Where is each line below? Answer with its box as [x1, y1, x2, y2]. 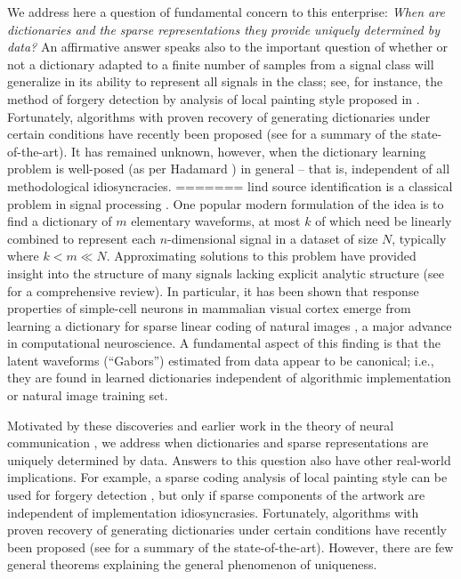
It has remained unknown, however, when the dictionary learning [70, 141, 426, 160]
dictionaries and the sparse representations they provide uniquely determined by [7, 20, 440, 38]
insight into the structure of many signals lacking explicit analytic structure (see [7, 263, 445, 282]
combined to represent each [7, 229, 156, 247]
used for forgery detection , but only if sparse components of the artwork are [7, 486, 425, 504]
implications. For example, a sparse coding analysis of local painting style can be [7, 468, 448, 487]
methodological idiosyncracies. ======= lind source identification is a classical [7, 176, 453, 195]
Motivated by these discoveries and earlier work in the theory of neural [7, 415, 394, 434]
